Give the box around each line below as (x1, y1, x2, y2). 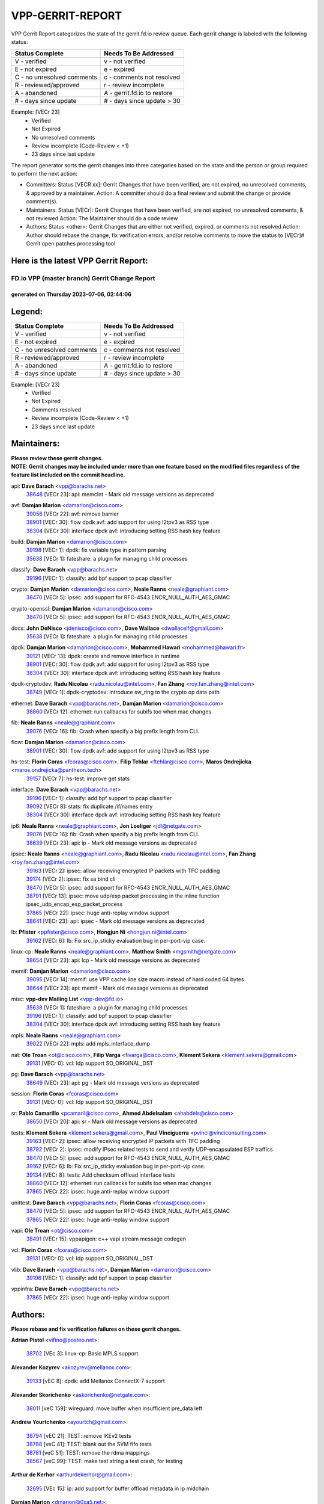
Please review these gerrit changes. (11, 454, 103, 461)
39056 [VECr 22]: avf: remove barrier (26, 510, 119, 517)
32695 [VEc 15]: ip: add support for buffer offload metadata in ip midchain (26, 1485, 209, 1492)
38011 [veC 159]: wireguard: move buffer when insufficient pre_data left (26, 1405, 203, 1412)
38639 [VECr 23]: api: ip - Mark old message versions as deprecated (26, 839, 197, 846)
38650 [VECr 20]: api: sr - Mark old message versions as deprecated (26, 1118, 197, 1125)
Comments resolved (31, 406, 82, 413)
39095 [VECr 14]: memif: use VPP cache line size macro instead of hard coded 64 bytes (26, 976, 244, 983)
